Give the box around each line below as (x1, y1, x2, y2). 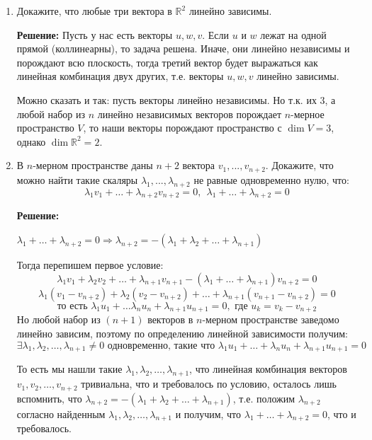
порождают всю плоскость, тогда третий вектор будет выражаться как (16, 54, 318, 69)
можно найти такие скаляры (16, 172, 138, 187)
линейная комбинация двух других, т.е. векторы (16, 69, 224, 83)
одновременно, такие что (107, 340, 215, 351)
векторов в (147, 312, 193, 327)
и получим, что (175, 406, 242, 421)
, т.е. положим (232, 390, 295, 405)
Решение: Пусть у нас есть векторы (16, 27, 173, 42)
